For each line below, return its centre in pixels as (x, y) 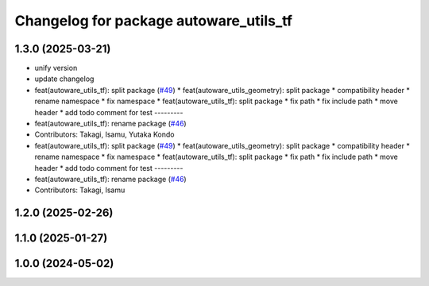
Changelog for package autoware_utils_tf (154, 21)
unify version (56, 68)
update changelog (64, 79)
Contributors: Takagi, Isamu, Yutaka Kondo (104, 134)
